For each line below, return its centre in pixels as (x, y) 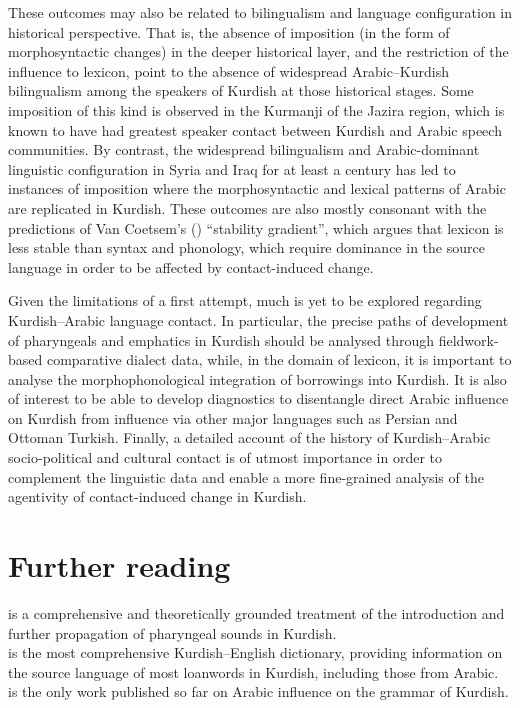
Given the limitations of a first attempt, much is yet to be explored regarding (245, 300)
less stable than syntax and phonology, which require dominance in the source (246, 247)
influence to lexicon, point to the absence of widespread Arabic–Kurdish (228, 70)
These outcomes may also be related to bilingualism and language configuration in (260, 12)
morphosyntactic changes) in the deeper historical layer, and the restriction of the (258, 51)
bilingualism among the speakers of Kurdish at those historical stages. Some (241, 90)
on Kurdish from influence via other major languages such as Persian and (233, 417)
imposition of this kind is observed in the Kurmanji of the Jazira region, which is (256, 109)
